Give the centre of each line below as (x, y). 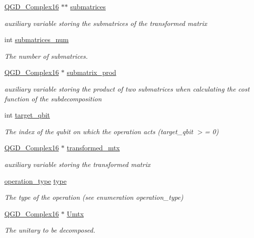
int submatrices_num (37, 39)
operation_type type (35, 180)
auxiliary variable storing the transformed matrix (78, 164)
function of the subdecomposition (53, 98)
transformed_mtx (93, 148)
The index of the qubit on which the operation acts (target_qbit (99, 131)
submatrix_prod (92, 72)
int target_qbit (27, 115)
